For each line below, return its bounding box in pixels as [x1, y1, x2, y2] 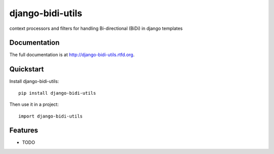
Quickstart [9, 65, 44, 73]
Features [9, 126, 38, 135]
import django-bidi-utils [18, 113, 83, 119]
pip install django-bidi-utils [18, 90, 96, 96]
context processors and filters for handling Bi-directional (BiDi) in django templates [9, 25, 183, 31]
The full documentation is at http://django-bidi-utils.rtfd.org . [9, 52, 134, 58]
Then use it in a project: [9, 101, 59, 107]
